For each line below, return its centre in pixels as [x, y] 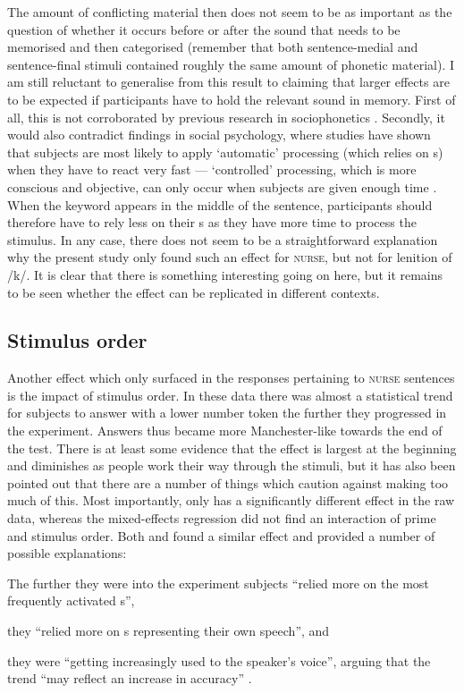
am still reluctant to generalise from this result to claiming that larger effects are [228, 82]
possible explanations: [67, 553]
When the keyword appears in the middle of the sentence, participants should [220, 204]
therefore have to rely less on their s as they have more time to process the [212, 222]
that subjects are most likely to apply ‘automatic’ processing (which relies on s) [225, 152]
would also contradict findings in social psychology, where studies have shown [219, 135]
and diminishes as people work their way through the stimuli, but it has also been [232, 465]
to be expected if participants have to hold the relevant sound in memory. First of [232, 99]
